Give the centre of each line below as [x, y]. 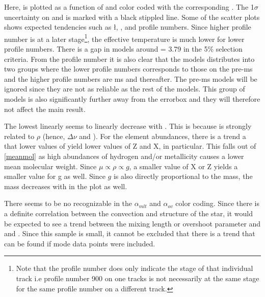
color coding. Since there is [218, 203]
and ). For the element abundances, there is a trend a [163, 136]
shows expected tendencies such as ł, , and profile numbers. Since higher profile [128, 27]
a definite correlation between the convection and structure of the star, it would [129, 213]
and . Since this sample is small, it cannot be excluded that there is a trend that [130, 233]
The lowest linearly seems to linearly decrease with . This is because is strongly [128, 126]
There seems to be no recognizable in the [68, 203]
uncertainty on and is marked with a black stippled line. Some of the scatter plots [132, 17]
